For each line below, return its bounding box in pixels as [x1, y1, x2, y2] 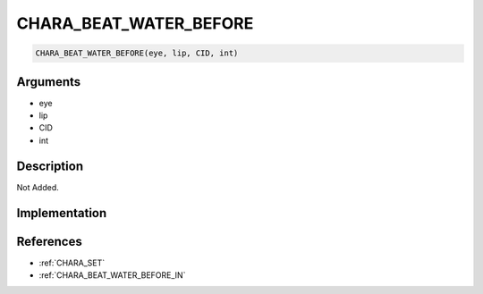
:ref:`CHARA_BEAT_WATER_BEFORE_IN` [38, 270, 186, 281]
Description [16, 158, 84, 173]
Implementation [16, 206, 107, 221]
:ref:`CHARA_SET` [38, 257, 106, 268]
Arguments [16, 74, 81, 89]
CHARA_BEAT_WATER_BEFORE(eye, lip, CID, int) [35, 48, 239, 58]
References [16, 233, 82, 249]
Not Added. [16, 181, 60, 192]
